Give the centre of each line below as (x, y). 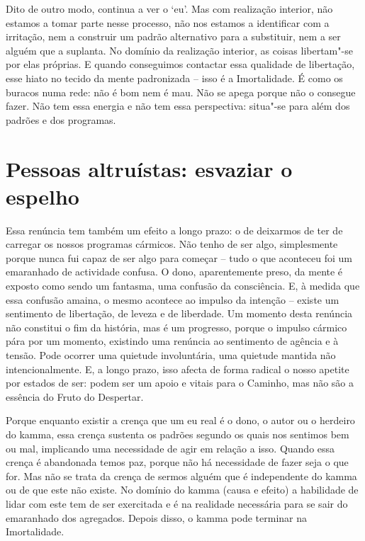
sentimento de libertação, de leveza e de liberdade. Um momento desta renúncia (179, 313)
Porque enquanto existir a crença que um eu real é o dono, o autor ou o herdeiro (180, 420)
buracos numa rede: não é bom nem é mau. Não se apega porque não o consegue (181, 92)
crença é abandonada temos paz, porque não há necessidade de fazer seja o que (177, 462)
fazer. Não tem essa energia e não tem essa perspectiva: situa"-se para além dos (178, 106)
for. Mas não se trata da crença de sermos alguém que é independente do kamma (181, 475)
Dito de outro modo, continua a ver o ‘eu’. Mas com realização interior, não (169, 8)
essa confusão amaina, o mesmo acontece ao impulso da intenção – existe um (173, 299)
